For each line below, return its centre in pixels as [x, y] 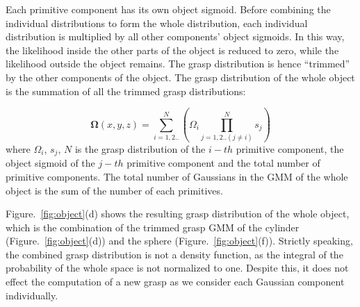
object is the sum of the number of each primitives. [114, 190]
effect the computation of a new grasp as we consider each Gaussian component [175, 282]
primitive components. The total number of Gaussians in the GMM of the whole [177, 176]
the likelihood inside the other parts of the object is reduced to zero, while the [172, 50]
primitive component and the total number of [223, 163]
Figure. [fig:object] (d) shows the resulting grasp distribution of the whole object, [178, 214]
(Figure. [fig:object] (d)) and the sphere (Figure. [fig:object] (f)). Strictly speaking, [179, 241]
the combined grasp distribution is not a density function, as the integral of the [174, 254]
